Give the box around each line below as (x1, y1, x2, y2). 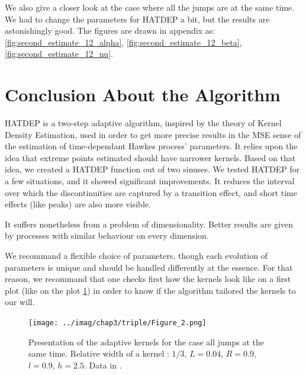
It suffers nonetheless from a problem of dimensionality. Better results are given (5, 217, 294, 230)
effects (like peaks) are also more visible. (5, 198, 151, 210)
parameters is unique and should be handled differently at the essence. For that (5, 261, 293, 273)
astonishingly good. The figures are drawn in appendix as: (5, 24, 215, 37)
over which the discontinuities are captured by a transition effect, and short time (5, 186, 297, 198)
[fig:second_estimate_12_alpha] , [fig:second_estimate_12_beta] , (5, 36, 242, 48)
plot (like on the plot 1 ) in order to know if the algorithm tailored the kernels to (5, 284, 296, 296)
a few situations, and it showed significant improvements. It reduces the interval (5, 175, 295, 187)
